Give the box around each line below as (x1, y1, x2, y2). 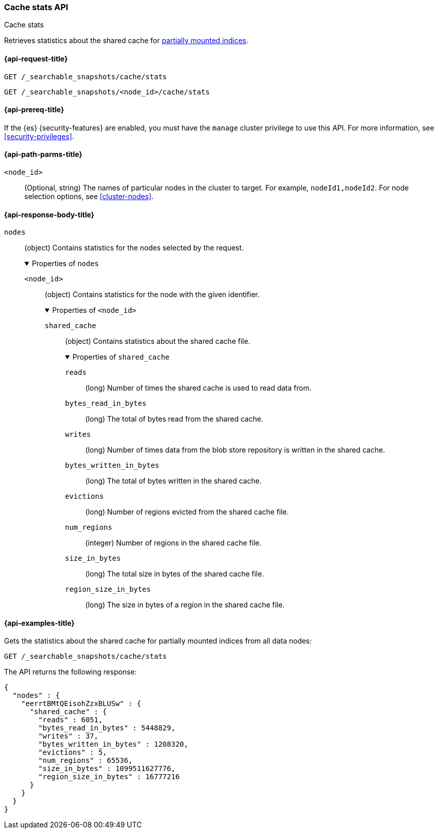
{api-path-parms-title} (4, 150, 83, 159)
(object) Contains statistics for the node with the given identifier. (45, 290, 260, 299)
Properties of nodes (32, 259, 99, 268)
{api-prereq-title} (4, 105, 65, 114)
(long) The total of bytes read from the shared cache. (85, 414, 263, 424)
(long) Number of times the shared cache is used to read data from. (85, 383, 311, 393)
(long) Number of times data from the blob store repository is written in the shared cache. (85, 445, 385, 455)
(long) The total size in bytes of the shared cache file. (85, 569, 264, 579)
